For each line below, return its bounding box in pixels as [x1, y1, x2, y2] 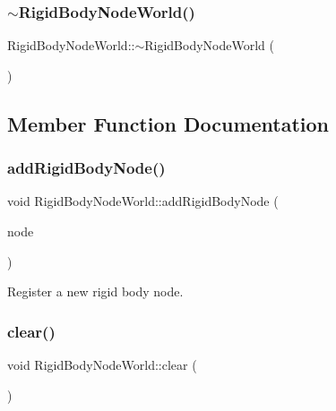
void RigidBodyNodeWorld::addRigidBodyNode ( [7, 192, 279, 210]
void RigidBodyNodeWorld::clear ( [7, 355, 197, 373]
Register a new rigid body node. [7, 282, 184, 301]
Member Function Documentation [7, 109, 330, 137]
